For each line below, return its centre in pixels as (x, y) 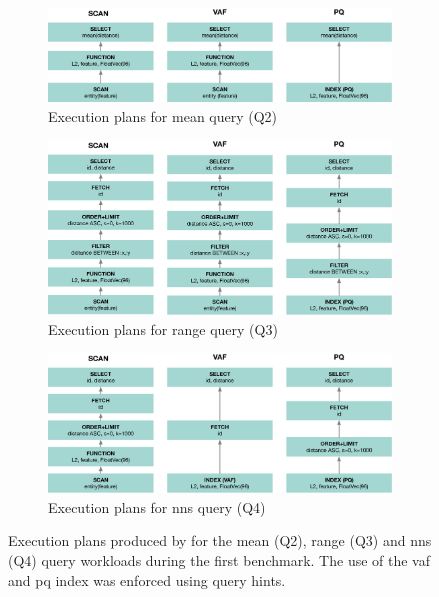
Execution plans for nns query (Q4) (157, 506)
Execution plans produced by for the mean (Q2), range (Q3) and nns (220, 540)
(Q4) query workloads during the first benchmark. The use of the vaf (219, 559)
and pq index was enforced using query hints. (147, 579)
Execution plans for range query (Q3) (163, 328)
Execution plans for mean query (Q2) (163, 115)
